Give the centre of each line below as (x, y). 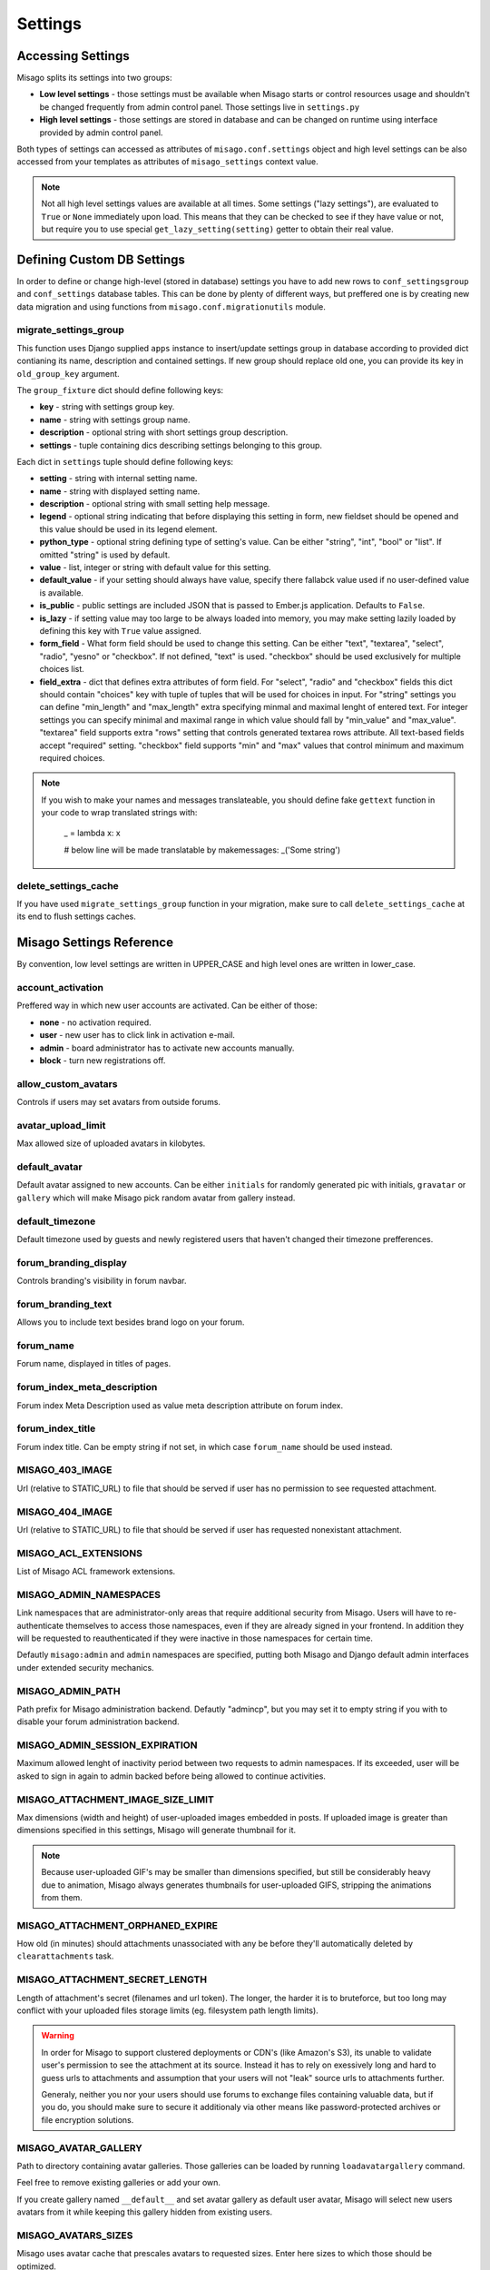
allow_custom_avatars (67, 1083)
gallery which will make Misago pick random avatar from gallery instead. (156, 1198)
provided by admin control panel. (101, 133)
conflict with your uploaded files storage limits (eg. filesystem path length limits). (168, 2010)
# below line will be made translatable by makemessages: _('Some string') (202, 850)
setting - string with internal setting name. (118, 479)
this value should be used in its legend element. (128, 529)
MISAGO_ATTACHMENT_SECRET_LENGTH (112, 1979)
